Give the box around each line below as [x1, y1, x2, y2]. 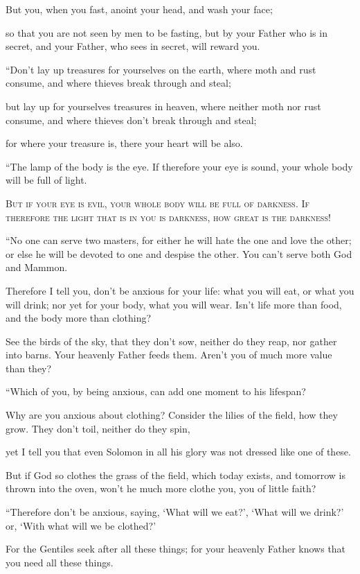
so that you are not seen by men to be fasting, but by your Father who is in [6, 25, 327, 40]
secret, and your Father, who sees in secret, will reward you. [6, 39, 260, 53]
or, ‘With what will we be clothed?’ [6, 518, 156, 532]
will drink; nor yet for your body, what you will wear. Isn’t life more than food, [6, 297, 342, 311]
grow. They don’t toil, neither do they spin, [6, 421, 190, 435]
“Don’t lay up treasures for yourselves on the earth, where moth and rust [6, 62, 316, 76]
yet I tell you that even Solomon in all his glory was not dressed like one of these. [6, 444, 351, 459]
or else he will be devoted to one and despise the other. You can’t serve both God [6, 246, 352, 261]
